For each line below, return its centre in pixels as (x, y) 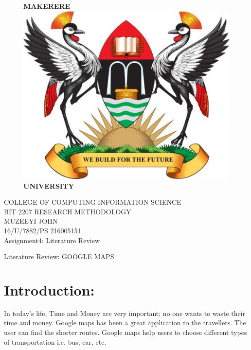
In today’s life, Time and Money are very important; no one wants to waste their (125, 313)
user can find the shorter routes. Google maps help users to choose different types (125, 332)
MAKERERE (47, 6)
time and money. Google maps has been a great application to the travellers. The (125, 323)
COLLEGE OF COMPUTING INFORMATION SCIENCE (93, 202)
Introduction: (49, 289)
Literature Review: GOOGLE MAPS (59, 256)
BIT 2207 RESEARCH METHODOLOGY (68, 211)
